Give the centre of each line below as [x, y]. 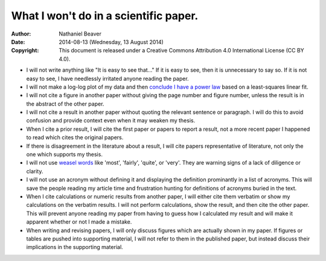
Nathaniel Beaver [80, 34]
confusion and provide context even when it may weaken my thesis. [111, 121]
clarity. [35, 171]
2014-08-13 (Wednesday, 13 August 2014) [111, 42]
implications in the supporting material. [75, 247]
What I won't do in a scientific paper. [105, 16]
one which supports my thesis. [64, 154]
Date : [18, 42]
